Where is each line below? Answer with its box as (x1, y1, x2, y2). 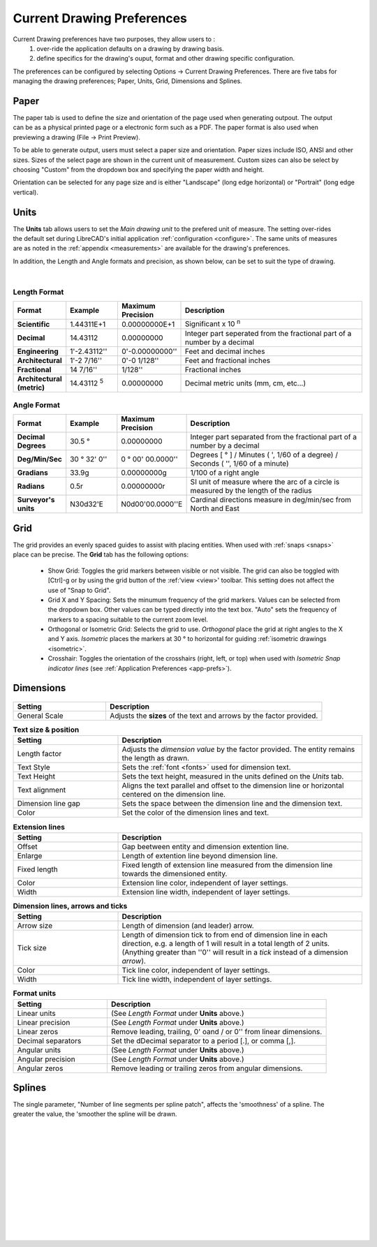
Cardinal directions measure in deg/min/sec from (190, 495, 352, 505)
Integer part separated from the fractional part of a (190, 432, 357, 442)
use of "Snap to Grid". (47, 586, 111, 594)
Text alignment (17, 785, 66, 795)
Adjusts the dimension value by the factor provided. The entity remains (121, 744, 355, 754)
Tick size (17, 943, 47, 953)
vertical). (13, 188, 38, 196)
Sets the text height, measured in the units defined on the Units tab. (121, 772, 344, 781)
